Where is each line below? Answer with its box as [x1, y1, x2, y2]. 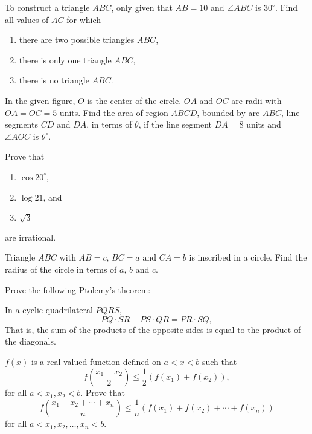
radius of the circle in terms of [5, 263, 117, 276]
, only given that [111, 1, 173, 13]
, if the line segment [138, 118, 212, 131]
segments [5, 118, 38, 131]
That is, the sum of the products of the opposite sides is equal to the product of [5, 323, 301, 335]
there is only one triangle [19, 53, 112, 66]
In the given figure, [5, 94, 75, 106]
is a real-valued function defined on [31, 355, 161, 368]
